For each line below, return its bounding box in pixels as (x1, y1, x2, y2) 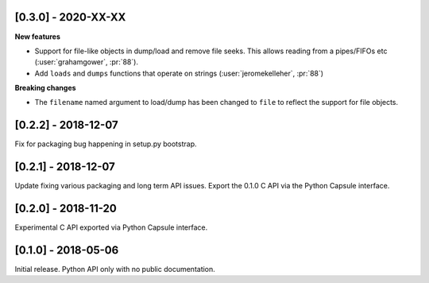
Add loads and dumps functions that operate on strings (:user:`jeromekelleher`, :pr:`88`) (34, 68, 324, 78)
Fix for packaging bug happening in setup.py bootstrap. (14, 139, 198, 149)
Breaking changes (14, 83, 76, 93)
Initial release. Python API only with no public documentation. (14, 265, 216, 274)
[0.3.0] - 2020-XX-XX (14, 10, 126, 24)
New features (14, 32, 61, 41)
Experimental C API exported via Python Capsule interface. (14, 223, 208, 232)
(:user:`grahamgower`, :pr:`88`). (34, 57, 139, 67)
